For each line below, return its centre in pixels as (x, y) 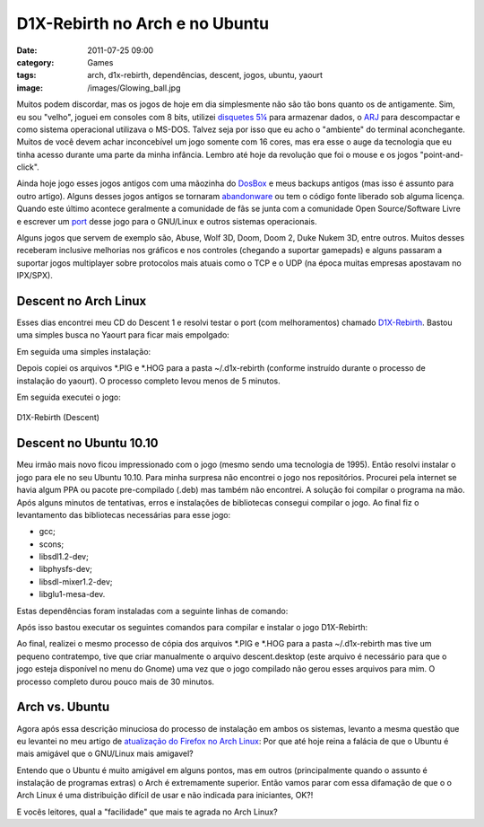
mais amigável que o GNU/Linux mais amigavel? (105, 753)
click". (28, 167)
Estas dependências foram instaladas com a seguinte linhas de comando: (152, 611)
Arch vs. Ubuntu (63, 707)
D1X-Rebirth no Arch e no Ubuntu (143, 23)
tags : (26, 75)
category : (35, 62)
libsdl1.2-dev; (64, 557)
